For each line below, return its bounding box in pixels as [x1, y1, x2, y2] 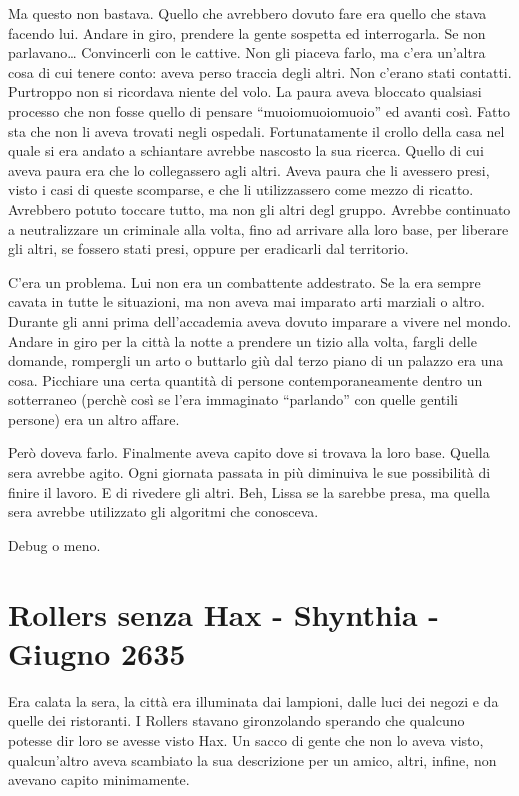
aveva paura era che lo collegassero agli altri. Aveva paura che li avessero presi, [8, 159, 490, 180]
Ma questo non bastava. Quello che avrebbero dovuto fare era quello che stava [8, 3, 487, 23]
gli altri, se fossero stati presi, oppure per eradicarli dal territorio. [8, 238, 409, 259]
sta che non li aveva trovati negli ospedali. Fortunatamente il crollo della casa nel [8, 120, 505, 141]
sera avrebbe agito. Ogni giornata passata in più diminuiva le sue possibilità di [8, 462, 491, 483]
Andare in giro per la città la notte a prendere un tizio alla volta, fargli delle [8, 330, 477, 351]
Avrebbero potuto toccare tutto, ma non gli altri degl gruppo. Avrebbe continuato [8, 198, 511, 219]
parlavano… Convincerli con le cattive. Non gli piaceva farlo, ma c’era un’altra [8, 42, 486, 63]
